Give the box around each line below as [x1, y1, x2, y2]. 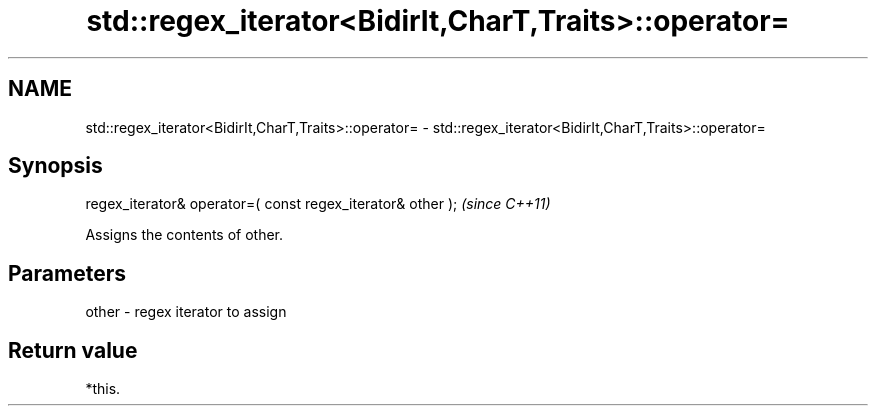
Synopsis [8, 153, 103, 179]
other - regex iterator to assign [85, 303, 287, 321]
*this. [85, 380, 121, 398]
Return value [8, 337, 138, 363]
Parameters [8, 260, 126, 286]
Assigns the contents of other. [85, 226, 284, 244]
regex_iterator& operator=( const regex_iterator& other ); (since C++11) [85, 195, 551, 213]
